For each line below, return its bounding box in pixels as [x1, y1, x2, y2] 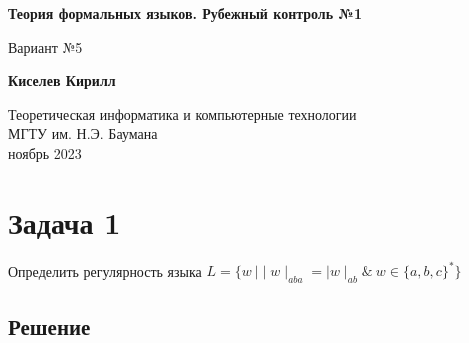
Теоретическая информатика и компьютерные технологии [8, 103, 357, 124]
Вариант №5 [8, 36, 83, 57]
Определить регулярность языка [8, 260, 202, 281]
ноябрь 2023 [8, 142, 82, 163]
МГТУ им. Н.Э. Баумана [8, 123, 158, 144]
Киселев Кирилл [8, 70, 116, 91]
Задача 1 [8, 201, 121, 242]
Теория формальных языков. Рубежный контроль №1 [8, 3, 362, 23]
